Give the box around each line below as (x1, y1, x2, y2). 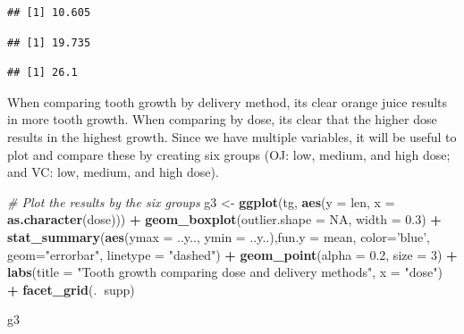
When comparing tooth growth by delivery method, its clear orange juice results (7, 92, 448, 111)
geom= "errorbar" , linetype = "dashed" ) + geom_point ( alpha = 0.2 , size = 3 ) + (7, 245, 458, 263)
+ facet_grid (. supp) (7, 280, 135, 298)
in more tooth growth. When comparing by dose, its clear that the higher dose (7, 110, 437, 129)
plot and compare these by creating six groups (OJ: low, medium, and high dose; (7, 145, 451, 163)
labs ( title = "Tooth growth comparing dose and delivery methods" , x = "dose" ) (7, 263, 443, 281)
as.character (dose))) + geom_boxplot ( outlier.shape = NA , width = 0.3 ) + (7, 210, 442, 229)
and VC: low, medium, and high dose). (7, 163, 219, 181)
